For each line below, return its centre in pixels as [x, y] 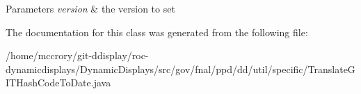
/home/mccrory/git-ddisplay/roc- [77, 55]
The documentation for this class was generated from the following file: [157, 32]
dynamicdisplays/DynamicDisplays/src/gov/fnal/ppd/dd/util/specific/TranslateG [180, 69]
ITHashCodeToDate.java [58, 83]
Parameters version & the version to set [90, 8]
